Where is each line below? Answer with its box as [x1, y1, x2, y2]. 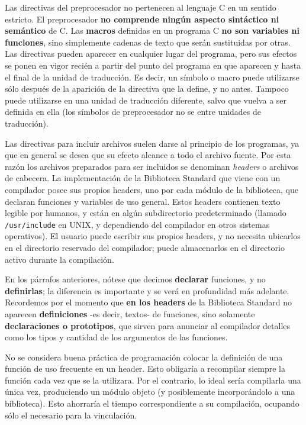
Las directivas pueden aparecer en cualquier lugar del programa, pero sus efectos [5, 47, 297, 60]
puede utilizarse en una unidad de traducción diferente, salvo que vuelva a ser [5, 94, 287, 106]
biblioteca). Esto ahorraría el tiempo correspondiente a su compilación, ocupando [5, 397, 299, 410]
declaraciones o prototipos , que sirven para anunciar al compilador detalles [5, 319, 291, 331]
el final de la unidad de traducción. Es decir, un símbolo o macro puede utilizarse [5, 70, 299, 83]
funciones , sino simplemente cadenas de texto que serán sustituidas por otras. [5, 36, 291, 48]
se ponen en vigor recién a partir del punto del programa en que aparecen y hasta [5, 59, 301, 71]
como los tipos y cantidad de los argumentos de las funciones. [5, 331, 228, 343]
